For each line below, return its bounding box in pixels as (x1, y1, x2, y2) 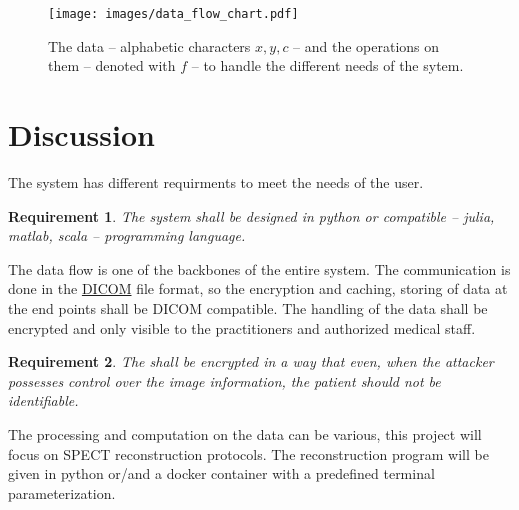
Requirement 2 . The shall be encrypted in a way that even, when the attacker (8, 351, 494, 372)
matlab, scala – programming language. (8, 225, 246, 246)
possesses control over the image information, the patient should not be (8, 370, 441, 391)
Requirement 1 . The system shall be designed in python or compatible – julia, (8, 205, 495, 226)
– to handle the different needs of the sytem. (191, 55, 464, 76)
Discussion (8, 114, 155, 155)
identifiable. (8, 390, 79, 411)
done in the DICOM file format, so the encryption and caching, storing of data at (8, 278, 508, 299)
